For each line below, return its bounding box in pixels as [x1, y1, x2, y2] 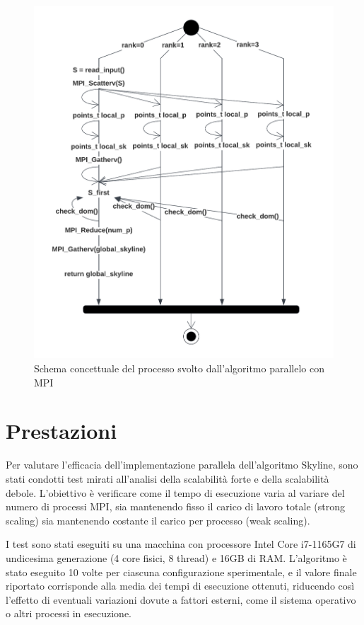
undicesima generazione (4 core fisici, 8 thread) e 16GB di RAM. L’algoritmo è [6, 550, 347, 565]
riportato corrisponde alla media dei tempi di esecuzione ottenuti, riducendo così [6, 578, 355, 593]
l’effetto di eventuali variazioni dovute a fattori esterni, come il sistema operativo [6, 592, 356, 607]
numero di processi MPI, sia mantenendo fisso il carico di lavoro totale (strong [6, 499, 345, 514]
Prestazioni [6, 416, 117, 445]
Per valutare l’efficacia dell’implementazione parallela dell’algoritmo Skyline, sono [6, 457, 358, 472]
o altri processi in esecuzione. [6, 606, 132, 621]
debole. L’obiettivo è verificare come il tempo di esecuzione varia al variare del [6, 485, 345, 500]
